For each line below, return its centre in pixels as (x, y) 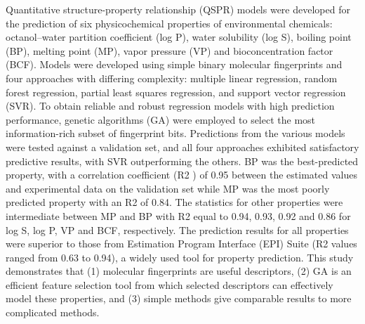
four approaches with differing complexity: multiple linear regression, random (172, 78)
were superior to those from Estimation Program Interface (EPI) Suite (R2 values (181, 244)
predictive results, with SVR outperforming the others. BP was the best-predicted (182, 161)
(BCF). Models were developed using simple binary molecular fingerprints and (174, 64)
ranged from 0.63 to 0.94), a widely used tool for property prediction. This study (180, 257)
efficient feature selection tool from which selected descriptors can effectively (170, 284)
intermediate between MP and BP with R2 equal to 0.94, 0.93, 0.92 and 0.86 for (178, 215)
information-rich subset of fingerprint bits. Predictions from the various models (175, 133)
